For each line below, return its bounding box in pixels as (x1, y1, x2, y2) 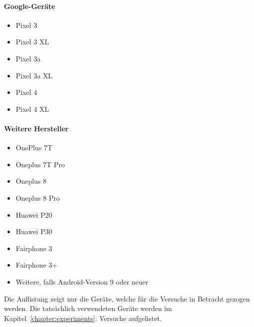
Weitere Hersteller (4, 123, 69, 133)
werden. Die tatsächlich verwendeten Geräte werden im (4, 303, 172, 314)
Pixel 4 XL (15, 103, 49, 114)
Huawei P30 (15, 226, 52, 237)
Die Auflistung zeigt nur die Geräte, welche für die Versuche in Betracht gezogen (4, 293, 250, 304)
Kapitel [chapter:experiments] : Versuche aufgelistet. (4, 313, 162, 323)
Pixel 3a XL (15, 70, 53, 80)
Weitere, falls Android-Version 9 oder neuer (15, 276, 148, 287)
